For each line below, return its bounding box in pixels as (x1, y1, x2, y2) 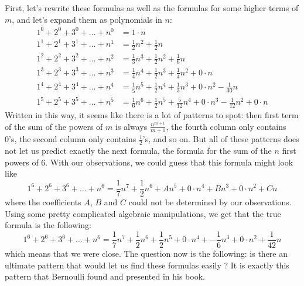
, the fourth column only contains (166, 120, 286, 132)
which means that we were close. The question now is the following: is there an (5, 247, 288, 259)
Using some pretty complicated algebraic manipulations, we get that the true (5, 207, 281, 219)
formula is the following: (5, 219, 91, 231)
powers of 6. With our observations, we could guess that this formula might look (5, 156, 293, 168)
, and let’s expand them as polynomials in (12, 13, 162, 25)
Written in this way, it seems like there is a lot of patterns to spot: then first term (5, 109, 299, 120)
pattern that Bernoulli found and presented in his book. (5, 270, 205, 282)
